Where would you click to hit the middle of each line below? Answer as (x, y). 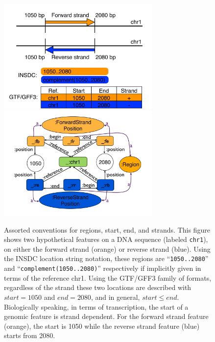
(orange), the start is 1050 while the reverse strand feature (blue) (102, 326)
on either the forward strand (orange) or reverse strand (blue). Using (107, 249)
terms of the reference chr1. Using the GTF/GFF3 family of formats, (108, 277)
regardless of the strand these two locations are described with (98, 287)
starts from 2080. (30, 335)
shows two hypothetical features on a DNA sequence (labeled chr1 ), (106, 239)
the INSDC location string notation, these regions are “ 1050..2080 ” (106, 258)
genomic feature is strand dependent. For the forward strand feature (106, 316)
